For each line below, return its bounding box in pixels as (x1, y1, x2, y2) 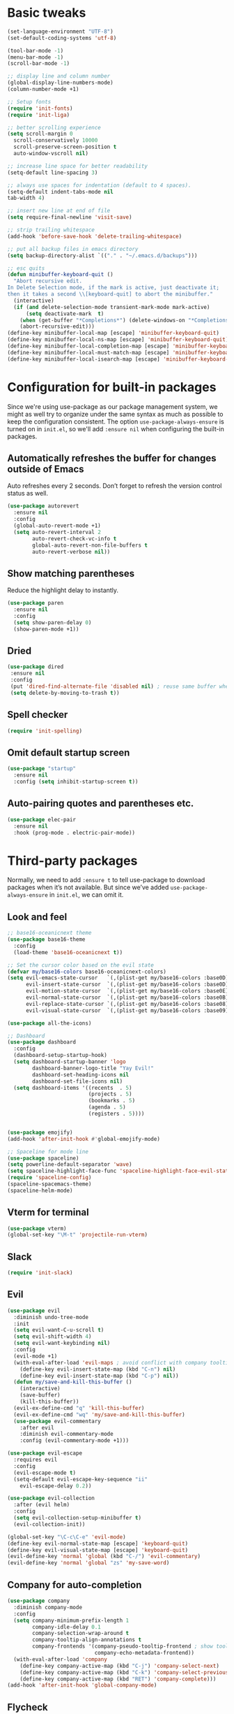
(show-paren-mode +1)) (13, 626, 79, 633)
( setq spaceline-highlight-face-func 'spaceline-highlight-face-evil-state (7, 1167, 232, 1175)
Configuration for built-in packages (7, 379, 217, 395)
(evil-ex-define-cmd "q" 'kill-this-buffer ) (13, 1404, 145, 1411)
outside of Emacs (7, 463, 85, 475)
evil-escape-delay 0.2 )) (19, 1482, 92, 1490)
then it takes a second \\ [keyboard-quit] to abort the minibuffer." (7, 291, 214, 298)
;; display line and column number (7, 73, 111, 80)
